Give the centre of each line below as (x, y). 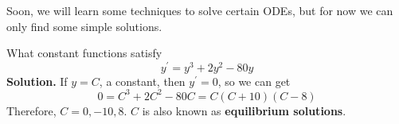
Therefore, (31, 110)
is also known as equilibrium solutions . (244, 110)
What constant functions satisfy (84, 53)
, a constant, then (142, 81)
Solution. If (37, 81)
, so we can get (254, 81)
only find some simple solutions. (84, 26)
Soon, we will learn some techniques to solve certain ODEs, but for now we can (200, 10)
